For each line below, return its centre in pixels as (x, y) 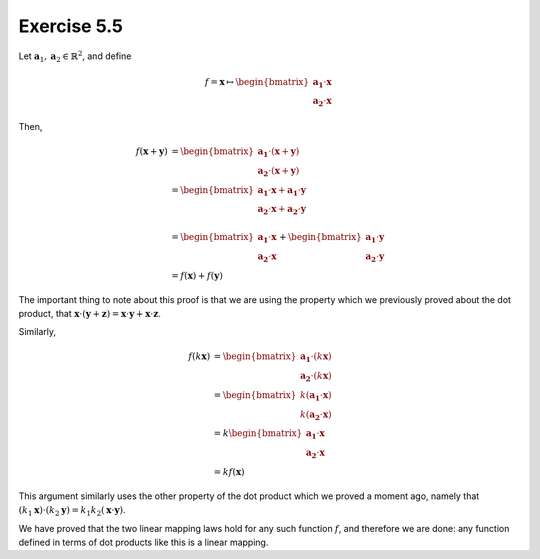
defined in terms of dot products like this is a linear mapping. (143, 542)
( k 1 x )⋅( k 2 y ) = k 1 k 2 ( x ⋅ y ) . (72, 511)
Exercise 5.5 (71, 26)
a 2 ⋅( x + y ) (278, 172)
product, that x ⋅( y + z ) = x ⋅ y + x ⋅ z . (90, 313)
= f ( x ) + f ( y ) (197, 275)
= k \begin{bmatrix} (258, 433)
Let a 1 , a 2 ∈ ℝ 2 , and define (75, 56)
